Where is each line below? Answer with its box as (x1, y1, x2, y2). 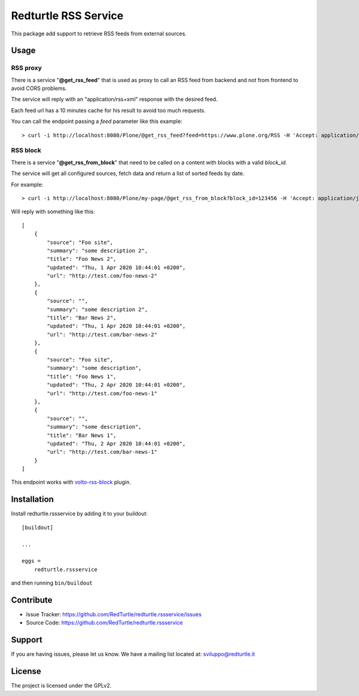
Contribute (11, 595, 53, 605)
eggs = (22, 558, 41, 565)
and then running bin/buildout (11, 579, 93, 587)
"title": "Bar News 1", (47, 432, 117, 439)
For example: (11, 180, 44, 188)
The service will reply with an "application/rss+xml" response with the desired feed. (11, 96, 218, 103)
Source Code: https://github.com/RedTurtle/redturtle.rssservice (26, 619, 183, 626)
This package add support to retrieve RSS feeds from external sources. (11, 30, 187, 37)
